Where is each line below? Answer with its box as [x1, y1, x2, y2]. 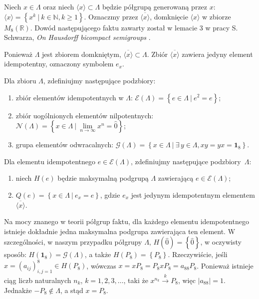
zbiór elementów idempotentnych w [15, 92, 124, 102]
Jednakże [4, 285, 32, 295]
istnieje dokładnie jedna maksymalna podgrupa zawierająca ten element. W [4, 226, 236, 236]
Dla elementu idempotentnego [4, 156, 95, 166]
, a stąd [60, 285, 83, 295]
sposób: [4, 249, 26, 260]
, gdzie [100, 189, 120, 200]
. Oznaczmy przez [84, 11, 138, 21]
